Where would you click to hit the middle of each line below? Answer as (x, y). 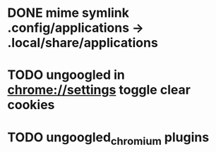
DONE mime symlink (68, 13)
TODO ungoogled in (66, 75)
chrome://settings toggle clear (99, 90)
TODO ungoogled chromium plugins (108, 138)
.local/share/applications (83, 43)
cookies (31, 105)
